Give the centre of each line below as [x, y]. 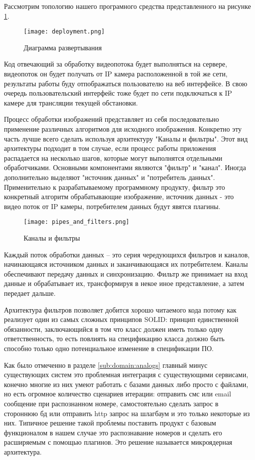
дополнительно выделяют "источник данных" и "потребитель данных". [110, 177]
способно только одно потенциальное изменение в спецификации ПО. [109, 348]
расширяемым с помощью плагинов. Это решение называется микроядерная [118, 442]
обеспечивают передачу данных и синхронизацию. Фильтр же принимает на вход [126, 273]
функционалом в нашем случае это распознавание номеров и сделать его [113, 432]
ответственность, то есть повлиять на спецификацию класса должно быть [114, 338]
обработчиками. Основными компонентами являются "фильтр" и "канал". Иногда [125, 167]
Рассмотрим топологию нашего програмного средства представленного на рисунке [127, 6]
